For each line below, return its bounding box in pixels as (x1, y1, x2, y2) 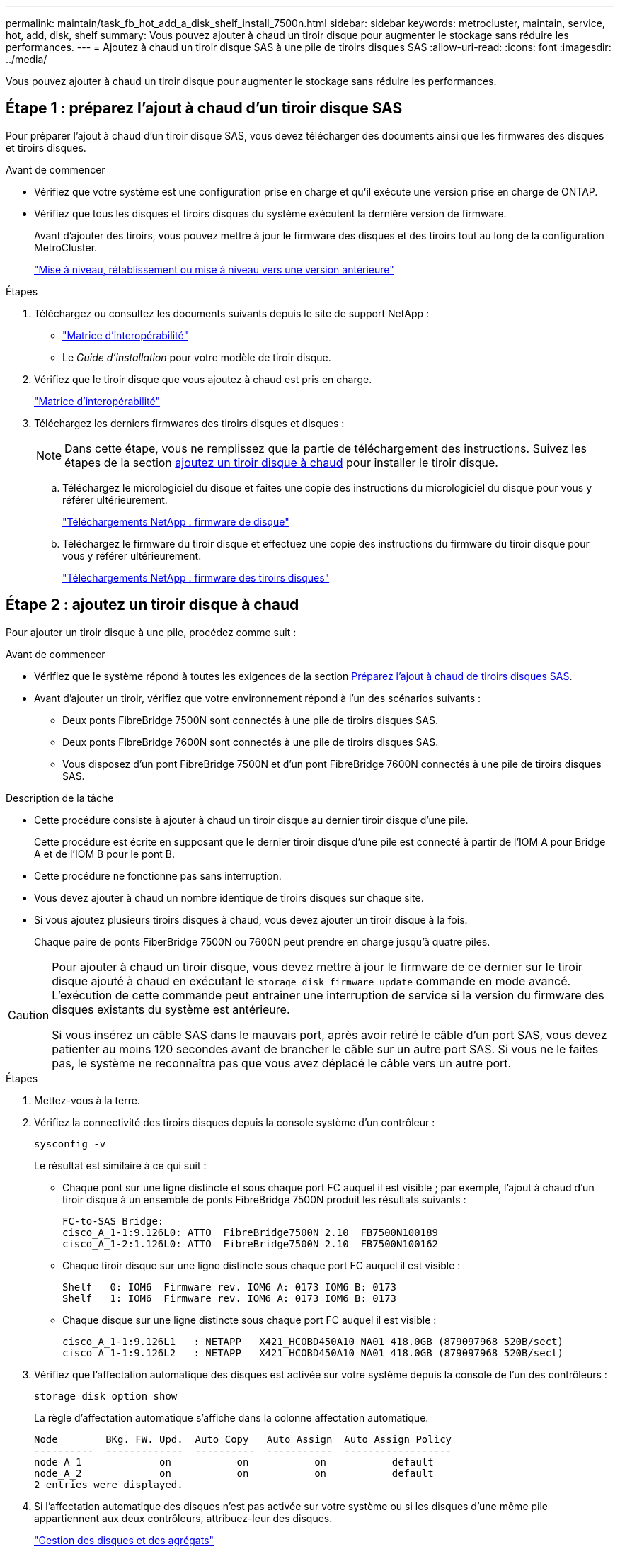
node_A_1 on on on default (34, 1456, 434, 1468)
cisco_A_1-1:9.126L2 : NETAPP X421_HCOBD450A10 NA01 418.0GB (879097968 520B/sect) (62, 1347, 564, 1359)
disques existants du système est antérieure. (52, 1002, 290, 1016)
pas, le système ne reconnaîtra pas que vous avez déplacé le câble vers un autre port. (52, 1055, 512, 1070)
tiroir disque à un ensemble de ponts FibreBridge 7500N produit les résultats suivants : (62, 1193, 466, 1206)
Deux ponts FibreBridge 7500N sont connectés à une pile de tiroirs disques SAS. (62, 713, 438, 726)
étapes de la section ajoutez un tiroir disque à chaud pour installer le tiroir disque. (64, 455, 498, 470)
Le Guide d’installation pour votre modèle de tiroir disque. (62, 351, 331, 363)
